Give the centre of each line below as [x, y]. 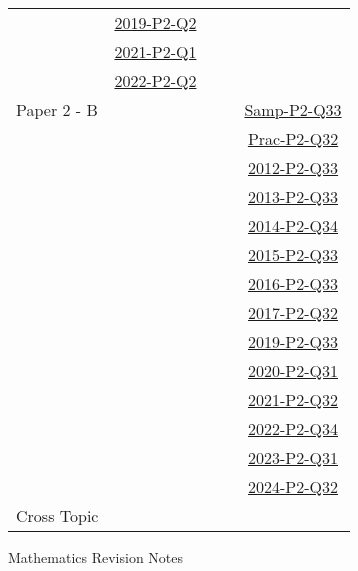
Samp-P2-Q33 [293, 109]
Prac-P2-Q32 [293, 138]
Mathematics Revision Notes [96, 557]
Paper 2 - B [57, 109]
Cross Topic [57, 515]
